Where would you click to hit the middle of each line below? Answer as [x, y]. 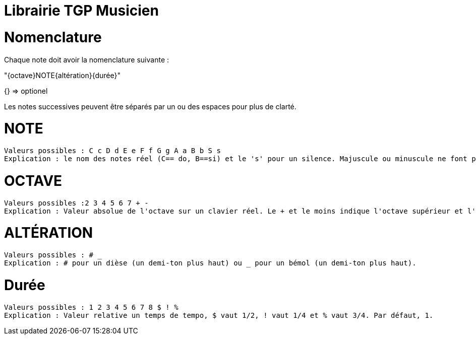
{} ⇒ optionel [26, 91]
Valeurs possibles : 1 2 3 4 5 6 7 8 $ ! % [91, 307]
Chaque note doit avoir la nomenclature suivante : [87, 59]
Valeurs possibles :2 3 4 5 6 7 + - [76, 203]
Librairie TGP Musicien [81, 11]
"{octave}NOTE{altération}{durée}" [63, 75]
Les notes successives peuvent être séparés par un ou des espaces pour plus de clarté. [150, 106]
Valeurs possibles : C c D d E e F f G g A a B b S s [112, 151]
